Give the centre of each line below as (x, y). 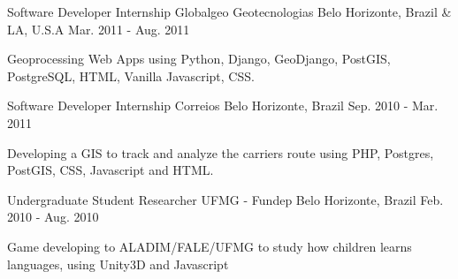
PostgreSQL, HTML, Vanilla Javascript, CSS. (131, 75)
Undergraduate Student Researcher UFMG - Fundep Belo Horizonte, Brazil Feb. (225, 199)
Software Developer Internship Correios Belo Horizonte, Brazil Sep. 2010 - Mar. (223, 106)
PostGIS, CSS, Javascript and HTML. (111, 170)
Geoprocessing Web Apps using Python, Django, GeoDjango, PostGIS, (199, 59)
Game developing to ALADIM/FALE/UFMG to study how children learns (210, 246)
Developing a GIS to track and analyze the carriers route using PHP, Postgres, (221, 152)
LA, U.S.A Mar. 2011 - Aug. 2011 (99, 29)
